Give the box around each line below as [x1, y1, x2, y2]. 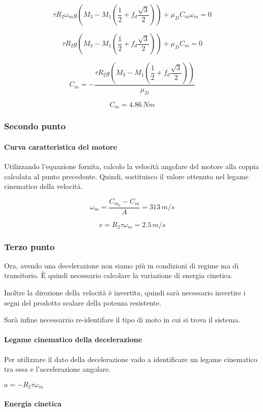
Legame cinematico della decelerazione [4, 334, 142, 345]
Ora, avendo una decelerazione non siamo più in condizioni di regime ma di [4, 260, 239, 270]
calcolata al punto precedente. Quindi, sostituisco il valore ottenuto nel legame [4, 171, 249, 181]
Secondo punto [4, 120, 66, 132]
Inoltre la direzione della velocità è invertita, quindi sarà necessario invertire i [4, 287, 246, 297]
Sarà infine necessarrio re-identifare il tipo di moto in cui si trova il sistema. [4, 314, 240, 325]
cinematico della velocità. [4, 181, 83, 191]
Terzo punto [4, 240, 55, 253]
